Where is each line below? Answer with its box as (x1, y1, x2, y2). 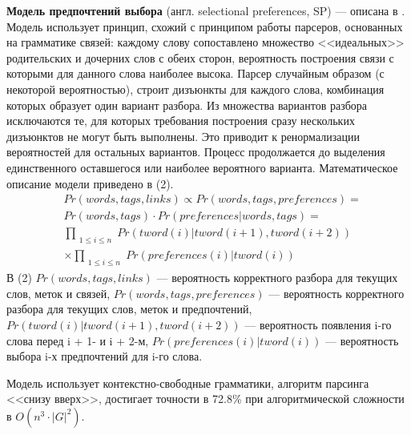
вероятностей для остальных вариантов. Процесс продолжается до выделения (6, 143, 385, 160)
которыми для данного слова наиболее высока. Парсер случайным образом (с (6, 65, 385, 82)
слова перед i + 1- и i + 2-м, (6, 332, 149, 348)
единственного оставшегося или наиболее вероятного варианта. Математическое (6, 159, 398, 175)
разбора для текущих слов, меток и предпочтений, (6, 300, 252, 317)
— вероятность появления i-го (244, 316, 392, 332)
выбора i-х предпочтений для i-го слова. (6, 348, 203, 365)
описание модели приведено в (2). (6, 175, 174, 191)
